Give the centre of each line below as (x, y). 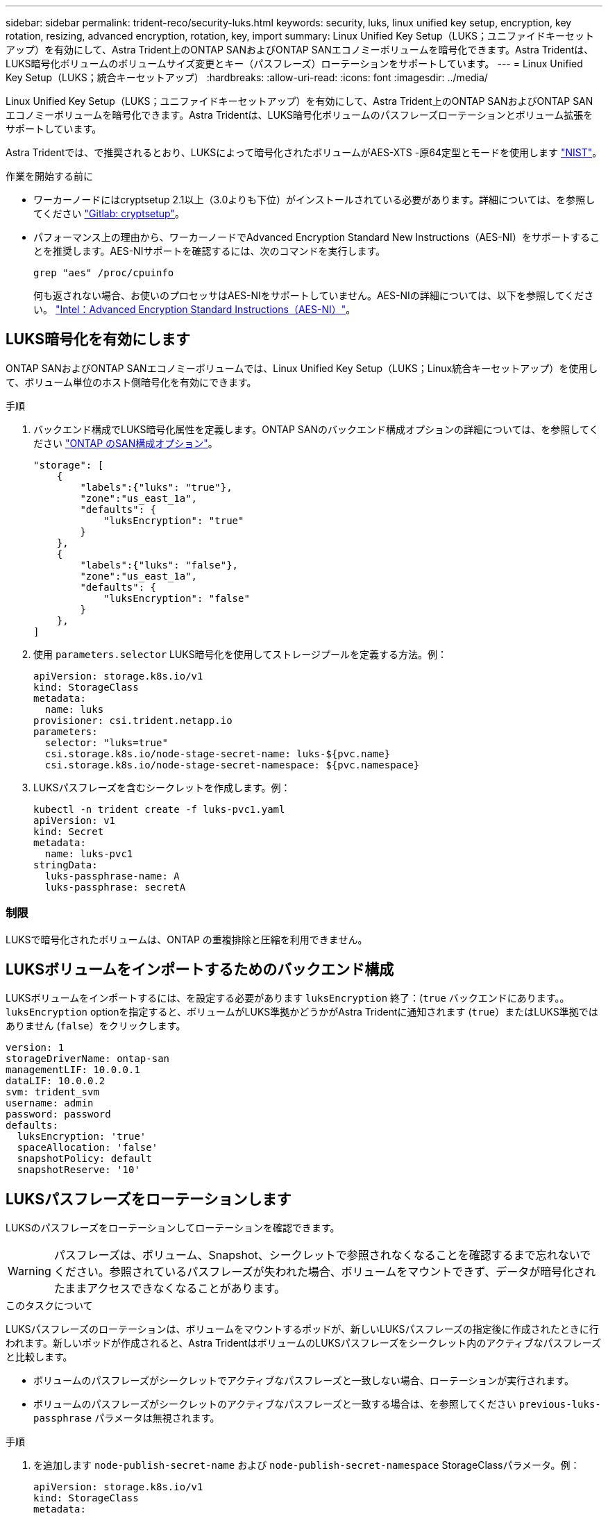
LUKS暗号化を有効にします (98, 339)
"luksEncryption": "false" (177, 598)
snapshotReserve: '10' (78, 1170)
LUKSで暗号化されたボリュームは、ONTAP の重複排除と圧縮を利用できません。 (187, 939)
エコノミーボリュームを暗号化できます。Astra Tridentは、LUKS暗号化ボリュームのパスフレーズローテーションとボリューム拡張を (299, 115)
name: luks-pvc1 (89, 853)
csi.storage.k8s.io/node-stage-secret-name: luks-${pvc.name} (218, 753)
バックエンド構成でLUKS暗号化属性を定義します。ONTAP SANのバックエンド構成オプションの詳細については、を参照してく (316, 429)
